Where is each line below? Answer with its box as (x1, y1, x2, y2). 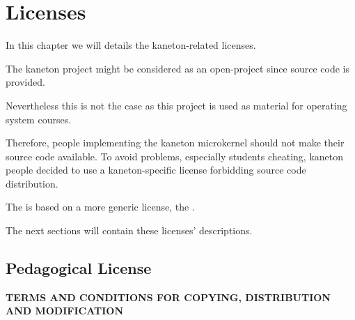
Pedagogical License (6, 257, 152, 279)
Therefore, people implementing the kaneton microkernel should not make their (6, 135, 345, 150)
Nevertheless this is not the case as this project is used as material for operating (6, 98, 347, 112)
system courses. (6, 112, 72, 126)
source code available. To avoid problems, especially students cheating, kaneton (6, 148, 343, 163)
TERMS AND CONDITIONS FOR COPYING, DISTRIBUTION (6, 289, 331, 304)
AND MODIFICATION (6, 303, 124, 318)
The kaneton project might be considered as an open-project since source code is (6, 61, 350, 75)
